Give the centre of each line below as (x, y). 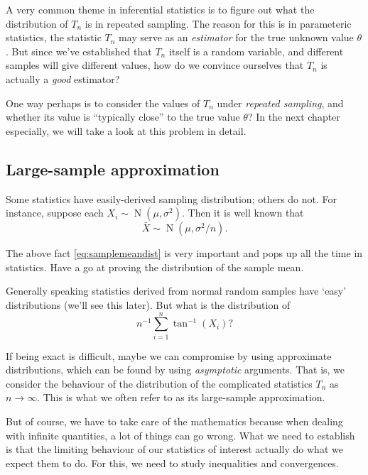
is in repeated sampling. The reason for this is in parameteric (218, 23)
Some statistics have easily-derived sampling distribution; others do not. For (172, 198)
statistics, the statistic (54, 37)
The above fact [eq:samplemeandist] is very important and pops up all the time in (184, 253)
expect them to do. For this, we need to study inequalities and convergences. (172, 463)
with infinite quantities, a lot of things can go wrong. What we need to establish (180, 435)
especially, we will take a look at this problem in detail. (126, 130)
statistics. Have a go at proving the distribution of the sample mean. (155, 267)
